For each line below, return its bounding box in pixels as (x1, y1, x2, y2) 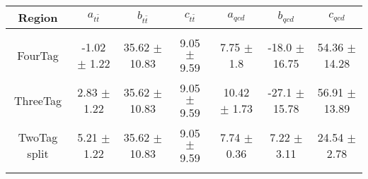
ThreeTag (13, 92, 62, 109)
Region (18, 9, 58, 25)
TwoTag (18, 129, 58, 145)
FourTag (17, 47, 59, 63)
